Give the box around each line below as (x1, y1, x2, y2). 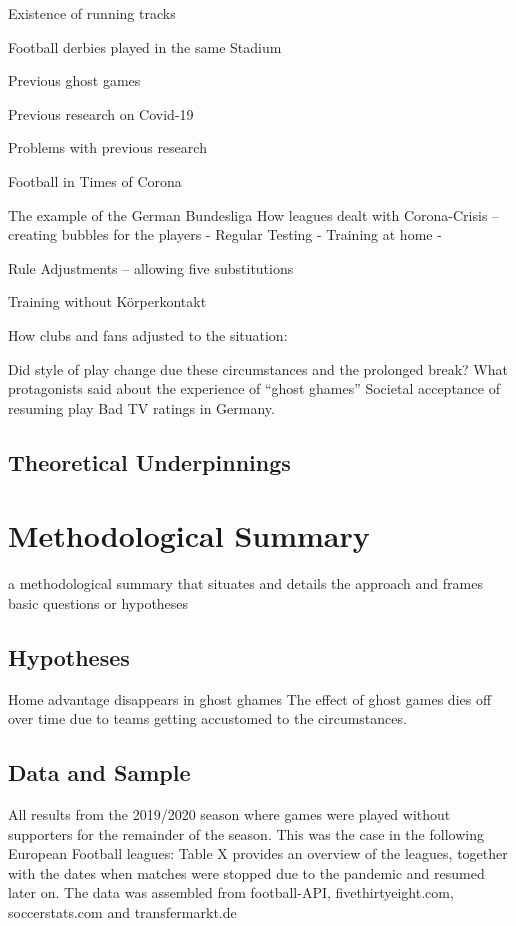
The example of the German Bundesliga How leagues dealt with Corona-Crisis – (8, 204, 500, 225)
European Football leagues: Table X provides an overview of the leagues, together (8, 843, 508, 864)
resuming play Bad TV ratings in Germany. (8, 397, 275, 418)
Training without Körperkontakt (8, 291, 207, 312)
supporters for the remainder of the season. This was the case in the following (8, 823, 484, 844)
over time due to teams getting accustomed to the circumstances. (8, 708, 407, 729)
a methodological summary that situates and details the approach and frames (8, 573, 483, 594)
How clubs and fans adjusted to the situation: (8, 324, 288, 345)
